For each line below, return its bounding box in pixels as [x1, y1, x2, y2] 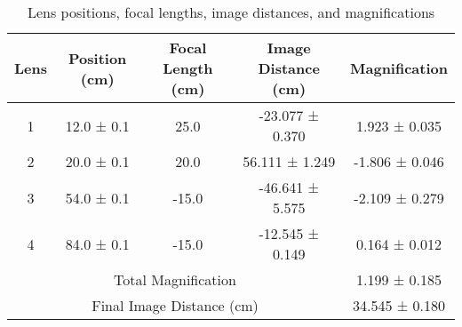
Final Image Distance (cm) [92, 295, 259, 315]
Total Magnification [114, 269, 236, 290]
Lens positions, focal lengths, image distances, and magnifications [27, 2, 435, 22]
